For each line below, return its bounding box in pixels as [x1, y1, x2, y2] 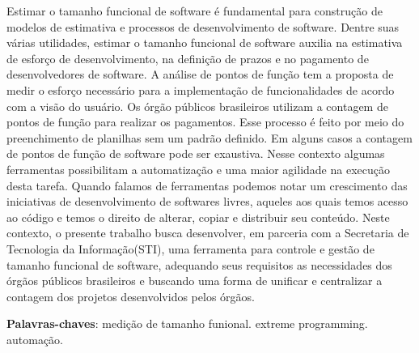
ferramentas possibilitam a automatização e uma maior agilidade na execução [6, 160, 390, 177]
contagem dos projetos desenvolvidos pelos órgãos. [6, 287, 255, 304]
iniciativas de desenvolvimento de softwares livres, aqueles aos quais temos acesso [6, 193, 408, 210]
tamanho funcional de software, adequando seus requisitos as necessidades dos [6, 256, 392, 273]
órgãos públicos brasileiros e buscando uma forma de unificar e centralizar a [6, 272, 383, 289]
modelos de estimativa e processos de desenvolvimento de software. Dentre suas [6, 18, 400, 35]
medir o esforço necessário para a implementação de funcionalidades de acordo [6, 81, 395, 98]
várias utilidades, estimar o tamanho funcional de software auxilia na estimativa [6, 34, 403, 51]
